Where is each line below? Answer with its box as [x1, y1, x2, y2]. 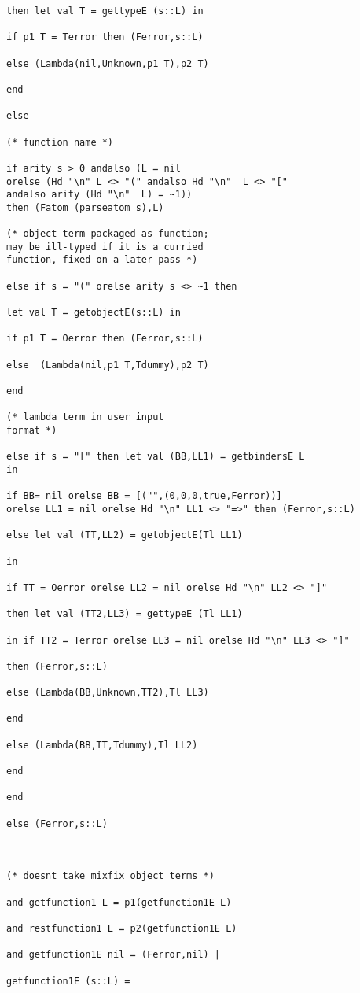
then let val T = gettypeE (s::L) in [6, 6, 204, 17]
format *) [6, 425, 57, 436]
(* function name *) [6, 136, 114, 148]
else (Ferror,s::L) [6, 818, 108, 829]
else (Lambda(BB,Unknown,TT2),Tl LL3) [6, 687, 209, 699]
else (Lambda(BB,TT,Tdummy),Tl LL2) [6, 739, 198, 751]
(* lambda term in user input [6, 412, 164, 423]
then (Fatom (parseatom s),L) [6, 201, 164, 213]
